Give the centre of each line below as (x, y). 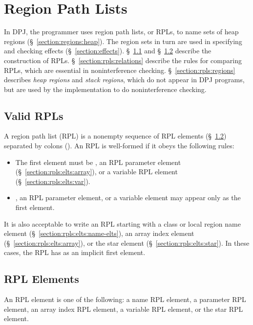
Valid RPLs (34, 115)
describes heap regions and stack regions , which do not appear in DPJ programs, (124, 80)
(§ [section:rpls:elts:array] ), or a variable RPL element (96, 172)
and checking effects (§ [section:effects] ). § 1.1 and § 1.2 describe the (108, 51)
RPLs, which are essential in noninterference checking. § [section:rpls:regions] (120, 70)
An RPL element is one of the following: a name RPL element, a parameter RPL (125, 299)
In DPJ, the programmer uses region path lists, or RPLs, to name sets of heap (121, 32)
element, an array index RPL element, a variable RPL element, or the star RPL (124, 309)
